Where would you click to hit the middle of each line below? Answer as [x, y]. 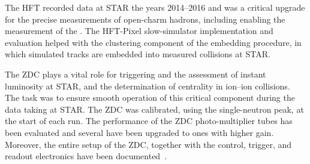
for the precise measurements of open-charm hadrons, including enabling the [145, 19]
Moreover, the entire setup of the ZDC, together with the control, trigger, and [148, 144]
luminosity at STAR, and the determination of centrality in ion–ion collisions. [148, 86]
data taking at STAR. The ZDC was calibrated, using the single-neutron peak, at [154, 109]
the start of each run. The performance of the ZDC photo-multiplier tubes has [149, 121]
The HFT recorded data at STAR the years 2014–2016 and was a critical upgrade [155, 7]
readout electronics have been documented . [86, 156]
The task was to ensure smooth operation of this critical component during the [150, 98]
